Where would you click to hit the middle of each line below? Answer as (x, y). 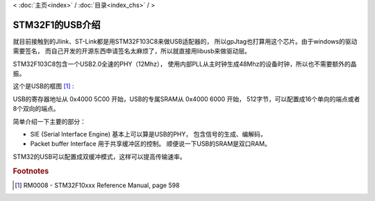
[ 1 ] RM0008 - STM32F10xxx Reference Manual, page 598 (97, 185)
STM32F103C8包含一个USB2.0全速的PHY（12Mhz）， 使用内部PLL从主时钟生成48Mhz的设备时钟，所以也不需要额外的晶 (185, 64)
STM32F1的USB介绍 (57, 25)
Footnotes (31, 171)
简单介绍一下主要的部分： (49, 121)
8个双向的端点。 (36, 109)
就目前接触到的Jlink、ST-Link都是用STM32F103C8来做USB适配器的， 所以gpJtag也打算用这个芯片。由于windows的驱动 (185, 41)
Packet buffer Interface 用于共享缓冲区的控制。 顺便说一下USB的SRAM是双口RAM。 (150, 144)
